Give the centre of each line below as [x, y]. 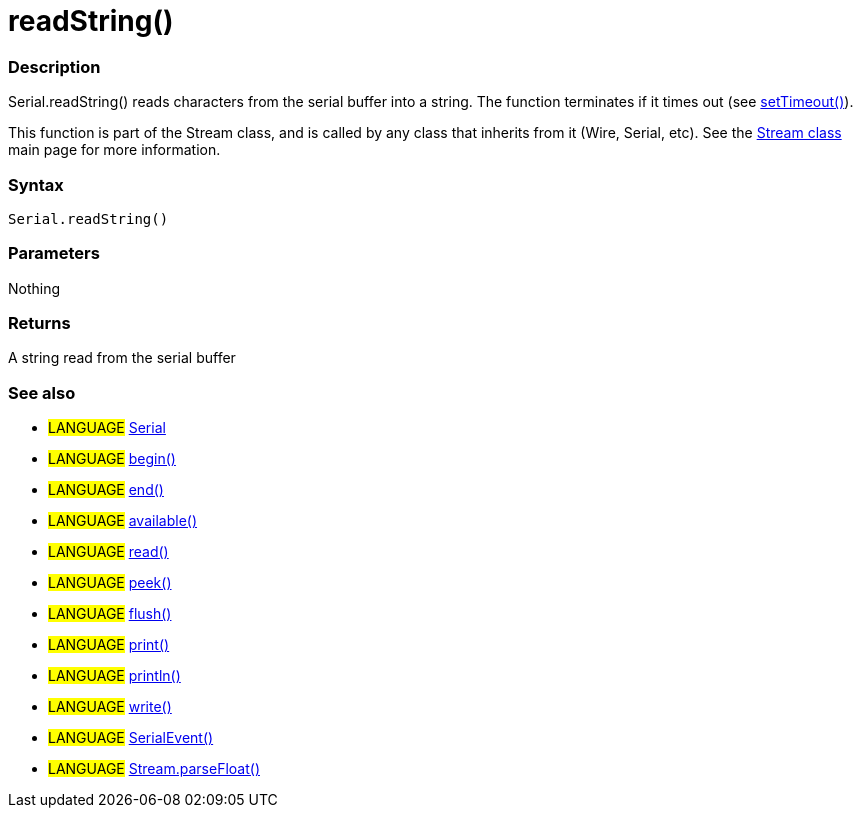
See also [42, 392]
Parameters [54, 253]
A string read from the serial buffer [122, 358]
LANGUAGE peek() [110, 583]
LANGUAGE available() [123, 521]
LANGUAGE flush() [110, 614]
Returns [39, 323]
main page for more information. [114, 150]
